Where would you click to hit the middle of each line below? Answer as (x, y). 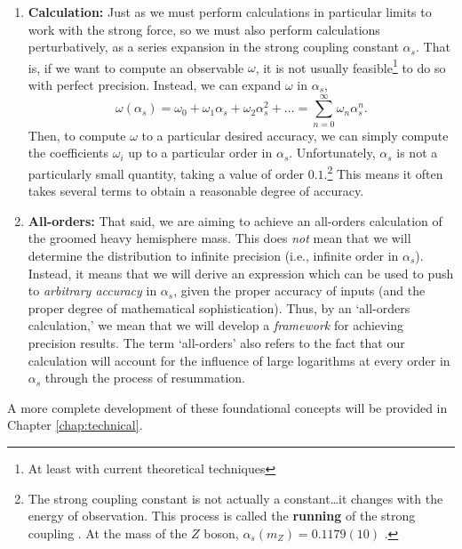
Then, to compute (77, 135)
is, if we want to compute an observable (136, 67)
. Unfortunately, (332, 153)
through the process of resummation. (145, 378)
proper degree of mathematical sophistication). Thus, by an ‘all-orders (219, 307)
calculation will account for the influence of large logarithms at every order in (239, 360)
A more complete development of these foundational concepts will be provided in (227, 407)
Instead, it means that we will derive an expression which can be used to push (241, 273)
